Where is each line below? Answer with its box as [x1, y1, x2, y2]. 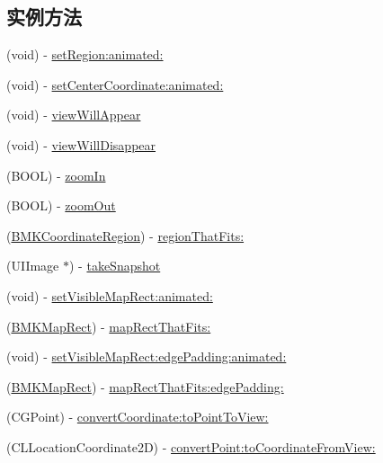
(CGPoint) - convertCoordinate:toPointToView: [6, 407, 269, 426]
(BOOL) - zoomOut [6, 196, 116, 215]
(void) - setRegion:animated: [6, 45, 164, 64]
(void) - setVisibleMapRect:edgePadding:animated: [6, 347, 287, 366]
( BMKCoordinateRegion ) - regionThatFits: [6, 226, 245, 245]
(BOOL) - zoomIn [6, 165, 106, 184]
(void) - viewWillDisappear [6, 135, 156, 154]
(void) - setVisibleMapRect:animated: [6, 286, 213, 305]
